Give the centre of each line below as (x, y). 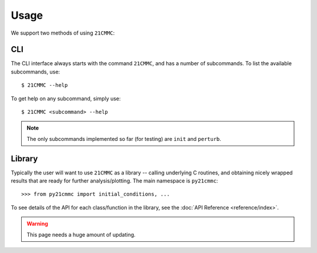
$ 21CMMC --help (45, 85)
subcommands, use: (36, 72)
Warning (37, 224)
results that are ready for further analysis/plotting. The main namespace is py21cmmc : (114, 181)
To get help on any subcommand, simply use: (66, 98)
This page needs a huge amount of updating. (81, 234)
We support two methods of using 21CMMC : (63, 33)
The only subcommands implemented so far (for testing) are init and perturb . (124, 139)
